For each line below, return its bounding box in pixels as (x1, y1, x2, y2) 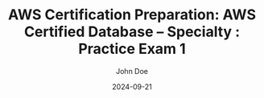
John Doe (116, 66, 148, 76)
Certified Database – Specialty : (23, 22, 241, 41)
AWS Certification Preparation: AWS (7, 6, 257, 24)
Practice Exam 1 (78, 40, 186, 58)
